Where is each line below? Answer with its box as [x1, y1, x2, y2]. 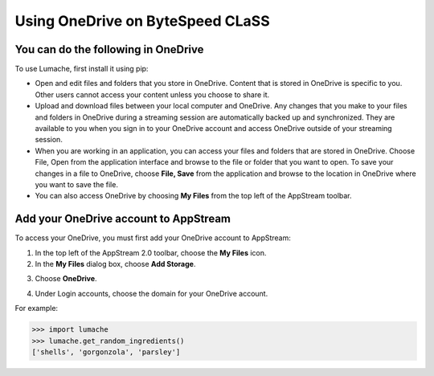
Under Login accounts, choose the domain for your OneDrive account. [35, 288, 268, 298]
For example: [14, 304, 59, 313]
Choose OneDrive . [35, 274, 97, 284]
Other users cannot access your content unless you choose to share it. [35, 89, 270, 100]
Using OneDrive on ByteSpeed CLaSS [14, 12, 270, 30]
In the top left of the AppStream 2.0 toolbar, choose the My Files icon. [35, 247, 267, 257]
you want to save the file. [35, 179, 118, 189]
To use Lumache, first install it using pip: [14, 64, 149, 74]
